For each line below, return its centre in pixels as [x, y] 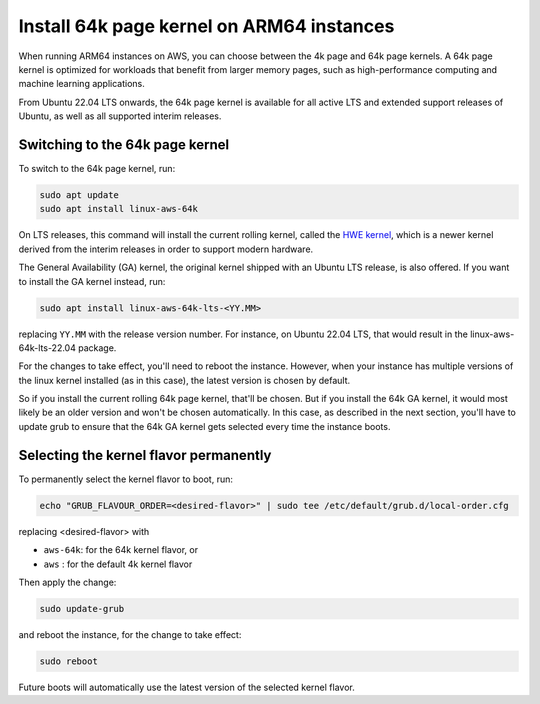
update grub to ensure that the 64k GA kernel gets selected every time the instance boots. [204, 426]
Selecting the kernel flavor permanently [145, 455]
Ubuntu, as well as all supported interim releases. [120, 116]
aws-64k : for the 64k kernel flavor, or [121, 550]
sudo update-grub [82, 608]
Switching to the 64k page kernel [124, 144]
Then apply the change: [67, 582]
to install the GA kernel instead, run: [92, 281]
